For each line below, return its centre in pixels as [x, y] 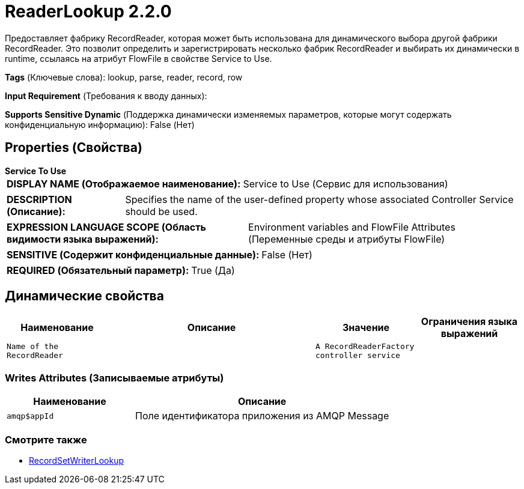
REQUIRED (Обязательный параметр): [98, 270]
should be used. [161, 211]
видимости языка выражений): [83, 239]
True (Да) [213, 270]
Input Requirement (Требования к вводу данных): [106, 96]
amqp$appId [30, 416]
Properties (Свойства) [74, 148]
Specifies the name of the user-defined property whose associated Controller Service [319, 199]
